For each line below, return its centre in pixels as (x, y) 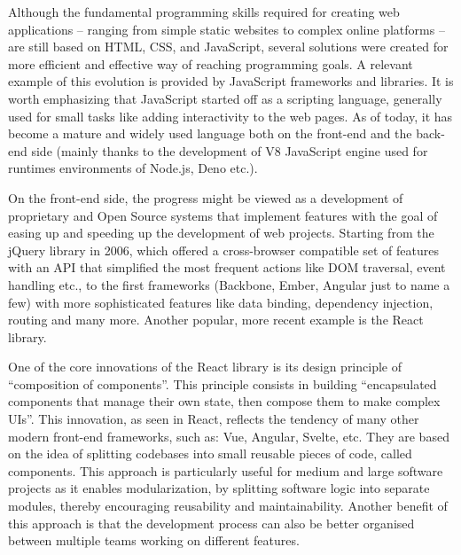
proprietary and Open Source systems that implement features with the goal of (223, 215)
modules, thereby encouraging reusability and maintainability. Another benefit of (228, 506)
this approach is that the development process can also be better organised (211, 523)
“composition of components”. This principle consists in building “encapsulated (223, 383)
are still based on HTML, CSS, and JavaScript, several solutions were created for (228, 47)
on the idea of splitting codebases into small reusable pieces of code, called (210, 453)
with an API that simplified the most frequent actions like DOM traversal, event (227, 267)
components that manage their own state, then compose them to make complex (224, 401)
